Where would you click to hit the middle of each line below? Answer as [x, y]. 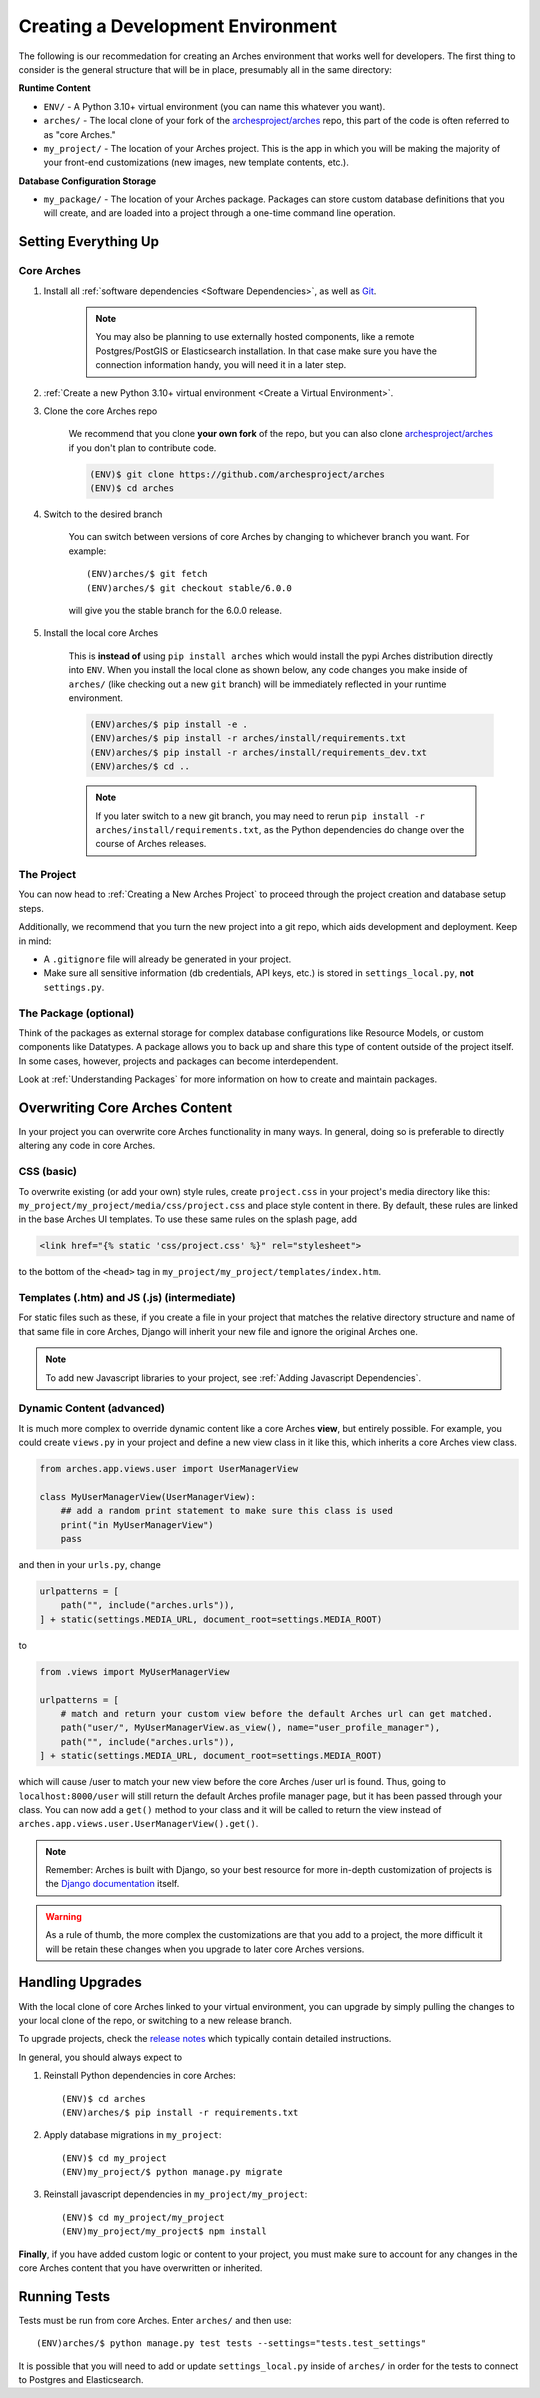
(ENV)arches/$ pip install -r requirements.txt [180, 2112]
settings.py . [74, 987]
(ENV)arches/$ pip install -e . [169, 724]
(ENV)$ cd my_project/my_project [143, 2217]
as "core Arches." [79, 134]
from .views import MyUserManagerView [134, 1671]
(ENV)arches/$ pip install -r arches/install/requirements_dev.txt [258, 752]
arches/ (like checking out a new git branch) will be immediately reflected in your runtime [257, 684]
